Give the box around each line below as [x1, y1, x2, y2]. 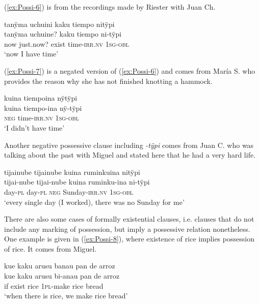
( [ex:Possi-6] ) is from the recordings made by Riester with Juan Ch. [4, 2, 216, 12]
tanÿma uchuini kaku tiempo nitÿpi [4, 18, 115, 29]
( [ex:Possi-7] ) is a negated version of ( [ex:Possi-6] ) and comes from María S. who [4, 65, 255, 76]
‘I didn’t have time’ [4, 122, 65, 133]
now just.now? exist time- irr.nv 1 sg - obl [4, 38, 129, 49]
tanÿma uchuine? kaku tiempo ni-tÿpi [4, 28, 122, 39]
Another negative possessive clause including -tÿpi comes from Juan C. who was [4, 139, 254, 150]
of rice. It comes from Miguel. [4, 243, 97, 254]
